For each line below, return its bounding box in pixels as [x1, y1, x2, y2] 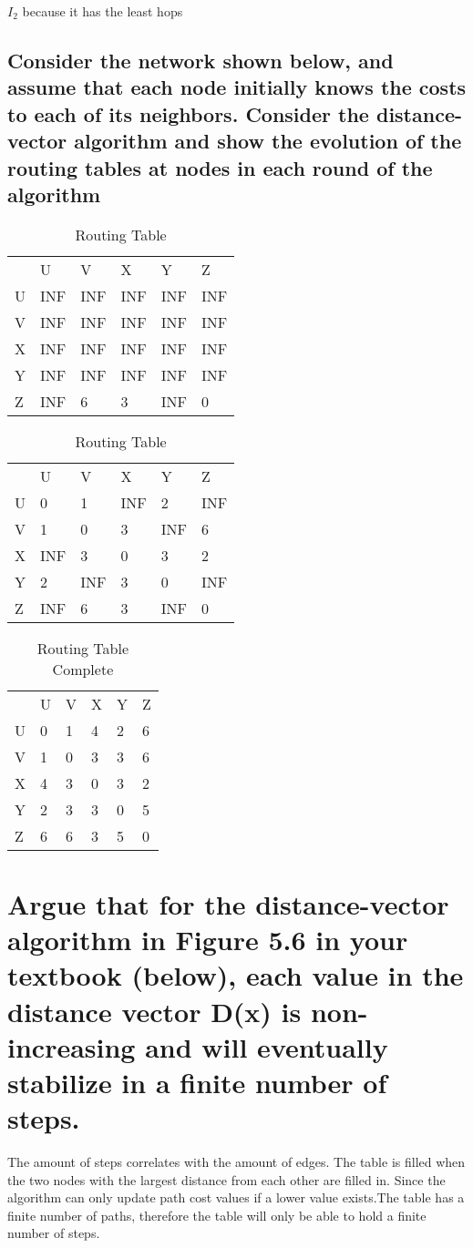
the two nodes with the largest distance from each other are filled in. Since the [7, 1170, 446, 1189]
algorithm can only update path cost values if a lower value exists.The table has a [7, 1188, 465, 1207]
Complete [52, 658, 114, 680]
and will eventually [145, 1028, 388, 1065]
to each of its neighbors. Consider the [7, 99, 369, 128]
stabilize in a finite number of [7, 1063, 387, 1100]
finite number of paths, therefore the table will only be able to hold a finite [7, 1205, 427, 1224]
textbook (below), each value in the [7, 956, 464, 994]
